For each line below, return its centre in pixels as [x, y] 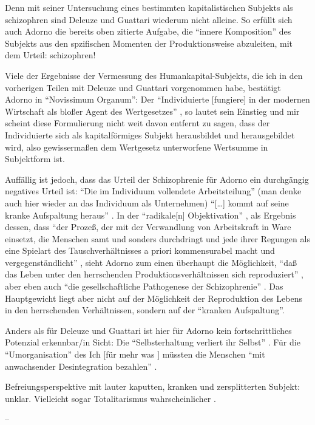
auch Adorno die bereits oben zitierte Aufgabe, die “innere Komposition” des [148, 31]
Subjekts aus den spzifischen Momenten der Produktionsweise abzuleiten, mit [149, 43]
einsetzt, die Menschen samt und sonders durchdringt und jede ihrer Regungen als [157, 238]
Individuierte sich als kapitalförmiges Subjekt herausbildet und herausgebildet [150, 134]
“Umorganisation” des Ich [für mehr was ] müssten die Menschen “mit [135, 354]
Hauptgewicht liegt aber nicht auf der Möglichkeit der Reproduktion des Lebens [154, 298]
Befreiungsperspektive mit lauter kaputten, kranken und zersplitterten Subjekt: [153, 386]
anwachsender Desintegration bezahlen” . [81, 366]
